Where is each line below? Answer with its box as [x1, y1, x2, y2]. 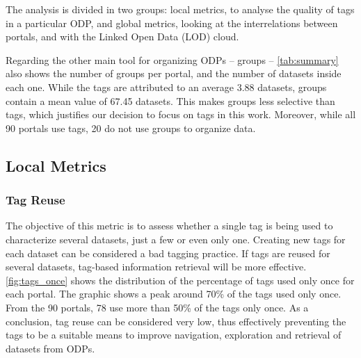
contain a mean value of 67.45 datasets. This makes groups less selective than [6, 93, 335, 108]
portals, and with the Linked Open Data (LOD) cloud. [6, 29, 239, 44]
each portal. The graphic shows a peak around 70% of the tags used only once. [6, 286, 342, 301]
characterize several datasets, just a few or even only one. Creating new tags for [6, 231, 346, 246]
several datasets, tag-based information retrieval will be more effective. [6, 259, 307, 274]
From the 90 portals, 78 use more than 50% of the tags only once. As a [6, 300, 309, 314]
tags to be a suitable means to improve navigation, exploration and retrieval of [6, 327, 342, 342]
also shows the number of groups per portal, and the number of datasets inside [6, 66, 342, 81]
